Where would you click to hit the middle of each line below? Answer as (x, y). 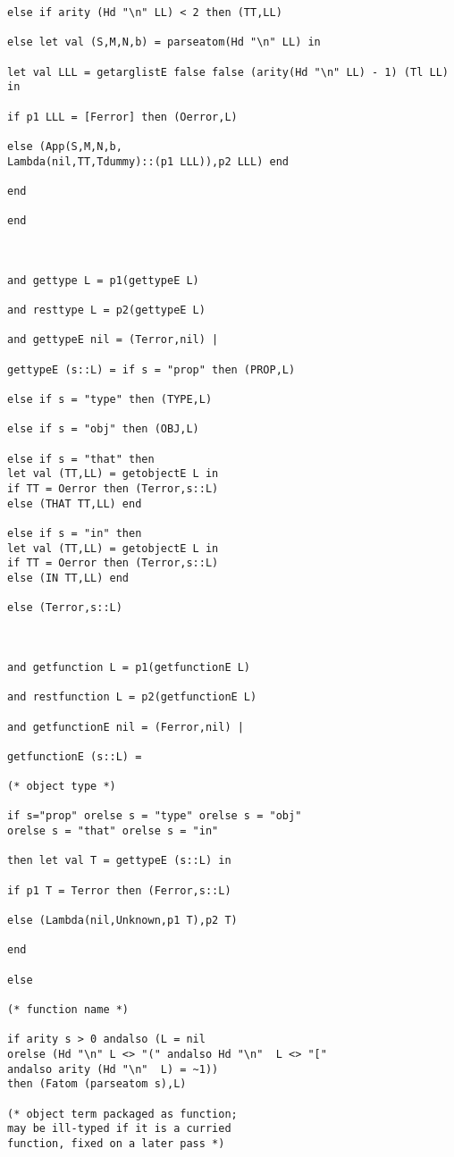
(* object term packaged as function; (122, 1114)
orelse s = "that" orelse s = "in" (113, 831)
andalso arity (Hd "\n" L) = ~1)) (113, 1069)
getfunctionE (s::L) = (75, 756)
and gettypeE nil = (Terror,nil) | (113, 340)
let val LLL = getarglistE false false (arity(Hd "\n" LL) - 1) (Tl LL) (228, 72)
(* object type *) (62, 787)
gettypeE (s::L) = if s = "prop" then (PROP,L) (151, 369)
